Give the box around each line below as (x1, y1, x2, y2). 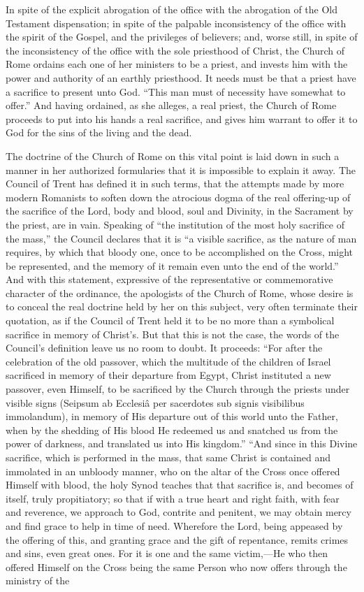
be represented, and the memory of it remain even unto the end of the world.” (6, 258, 339, 273)
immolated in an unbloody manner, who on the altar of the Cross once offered (6, 463, 340, 478)
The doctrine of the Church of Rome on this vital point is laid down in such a (6, 148, 340, 163)
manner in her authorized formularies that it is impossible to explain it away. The (6, 162, 356, 177)
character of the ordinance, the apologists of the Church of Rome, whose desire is (6, 285, 354, 300)
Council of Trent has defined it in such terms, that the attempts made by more (6, 176, 344, 191)
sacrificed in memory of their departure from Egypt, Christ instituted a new (6, 368, 331, 382)
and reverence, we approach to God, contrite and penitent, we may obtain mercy (6, 505, 351, 519)
